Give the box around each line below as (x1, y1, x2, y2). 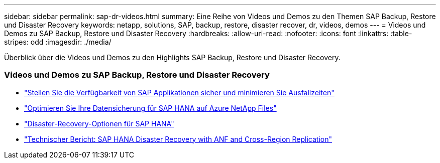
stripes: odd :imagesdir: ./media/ (4, 38, 112, 46)
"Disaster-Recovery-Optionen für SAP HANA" (24, 119, 174, 128)
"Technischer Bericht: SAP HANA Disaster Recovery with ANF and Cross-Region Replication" (24, 134, 332, 143)
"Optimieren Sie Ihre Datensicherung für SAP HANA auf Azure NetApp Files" (24, 103, 277, 112)
